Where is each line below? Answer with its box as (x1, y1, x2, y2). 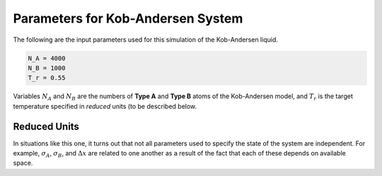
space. (13, 159, 33, 168)
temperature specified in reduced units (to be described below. (13, 102, 197, 110)
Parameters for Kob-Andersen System (13, 11, 243, 26)
